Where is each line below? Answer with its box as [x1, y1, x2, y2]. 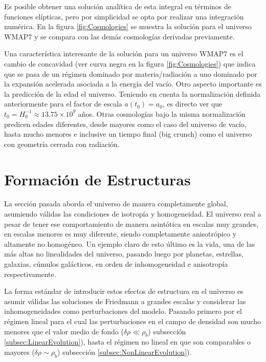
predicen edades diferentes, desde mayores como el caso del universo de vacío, [4, 118, 247, 129]
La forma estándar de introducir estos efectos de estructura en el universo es [4, 286, 243, 296]
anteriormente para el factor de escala [4, 98, 122, 109]
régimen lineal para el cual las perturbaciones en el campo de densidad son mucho [4, 315, 261, 326]
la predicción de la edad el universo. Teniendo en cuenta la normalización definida [4, 88, 261, 99]
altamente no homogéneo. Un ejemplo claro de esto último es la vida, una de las [4, 238, 255, 249]
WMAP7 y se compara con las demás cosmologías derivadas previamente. [4, 31, 235, 41]
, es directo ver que [162, 98, 223, 109]
